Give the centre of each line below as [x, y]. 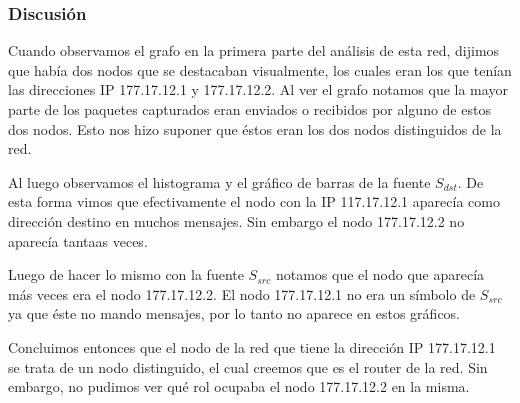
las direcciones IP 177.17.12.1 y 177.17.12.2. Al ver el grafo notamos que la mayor [258, 89]
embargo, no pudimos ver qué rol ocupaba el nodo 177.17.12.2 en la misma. [239, 386]
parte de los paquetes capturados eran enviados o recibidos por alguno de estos [249, 109]
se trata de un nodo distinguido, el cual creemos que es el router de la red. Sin [248, 366]
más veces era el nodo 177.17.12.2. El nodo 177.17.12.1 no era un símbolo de [242, 293]
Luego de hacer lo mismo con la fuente [126, 274]
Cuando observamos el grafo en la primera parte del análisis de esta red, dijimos [254, 50]
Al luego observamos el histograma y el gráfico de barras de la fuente [219, 181]
